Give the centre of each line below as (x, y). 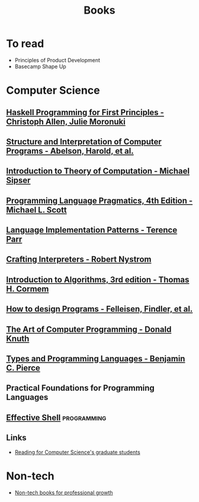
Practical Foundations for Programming (81, 388)
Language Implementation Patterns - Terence (92, 230)
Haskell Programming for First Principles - (85, 112)
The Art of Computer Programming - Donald (89, 329)
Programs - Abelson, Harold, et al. (70, 151)
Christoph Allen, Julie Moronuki (66, 121)
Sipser (18, 181)
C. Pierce (23, 368)
